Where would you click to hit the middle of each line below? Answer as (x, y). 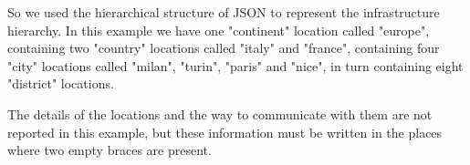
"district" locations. (61, 83)
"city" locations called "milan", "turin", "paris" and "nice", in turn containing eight (235, 65)
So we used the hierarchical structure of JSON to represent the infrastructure (224, 12)
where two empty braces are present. (110, 150)
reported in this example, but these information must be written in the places (225, 132)
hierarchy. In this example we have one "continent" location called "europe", (219, 30)
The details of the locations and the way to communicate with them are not (220, 113)
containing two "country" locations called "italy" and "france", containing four (224, 48)
